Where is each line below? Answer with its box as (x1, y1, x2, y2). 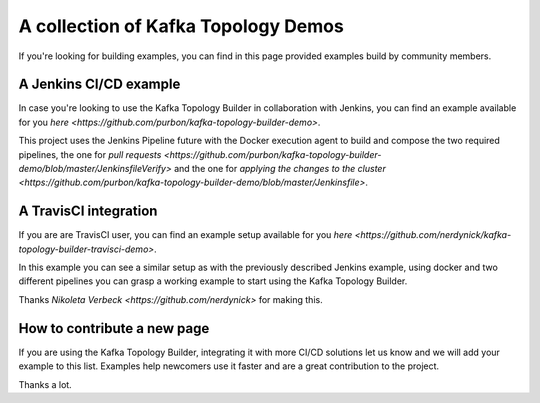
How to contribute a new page (18, 320, 210, 337)
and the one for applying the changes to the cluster (173, 163, 387, 175)
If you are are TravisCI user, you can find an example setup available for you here (18, 229, 353, 241)
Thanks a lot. (18, 378, 72, 390)
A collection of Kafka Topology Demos (18, 15, 344, 37)
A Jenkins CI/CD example (18, 76, 181, 93)
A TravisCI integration (18, 203, 158, 220)
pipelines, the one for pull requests (18, 148, 162, 160)
